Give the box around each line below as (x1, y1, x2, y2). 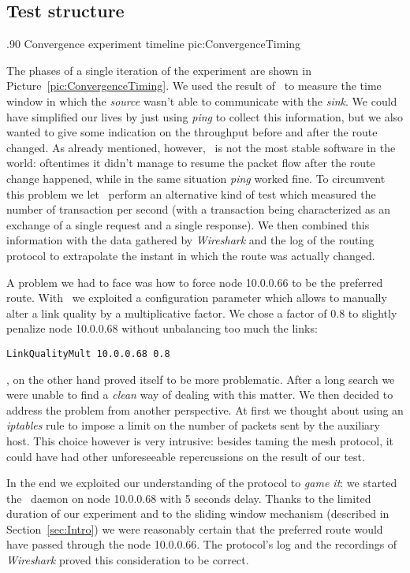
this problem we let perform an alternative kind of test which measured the (6, 185, 376, 202)
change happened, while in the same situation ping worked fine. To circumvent (6, 169, 386, 186)
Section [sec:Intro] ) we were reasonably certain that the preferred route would (6, 520, 383, 537)
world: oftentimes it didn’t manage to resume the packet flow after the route (6, 154, 375, 171)
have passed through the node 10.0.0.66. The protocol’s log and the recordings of (6, 536, 397, 553)
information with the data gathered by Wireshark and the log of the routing (6, 232, 375, 248)
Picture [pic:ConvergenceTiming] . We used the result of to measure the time (6, 77, 382, 94)
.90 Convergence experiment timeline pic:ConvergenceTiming (6, 35, 301, 52)
